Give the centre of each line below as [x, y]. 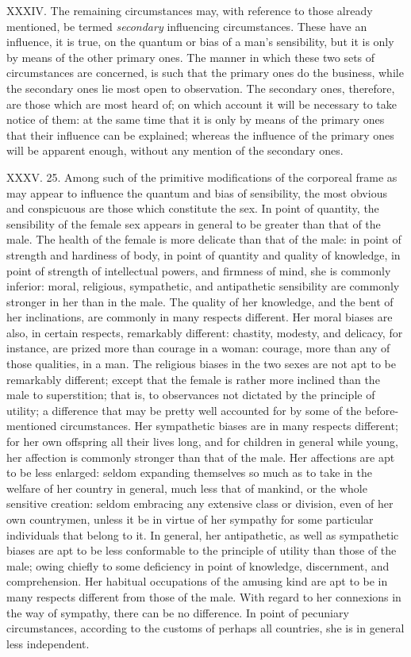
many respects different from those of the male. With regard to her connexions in [204, 596]
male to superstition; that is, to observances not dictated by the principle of [191, 395]
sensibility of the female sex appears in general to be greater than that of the [194, 223]
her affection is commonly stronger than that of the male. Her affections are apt [201, 457]
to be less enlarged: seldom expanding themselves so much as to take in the [189, 473]
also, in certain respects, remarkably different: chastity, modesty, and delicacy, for [205, 332]
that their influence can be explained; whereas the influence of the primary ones [200, 134]
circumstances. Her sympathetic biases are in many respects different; [229, 426]
